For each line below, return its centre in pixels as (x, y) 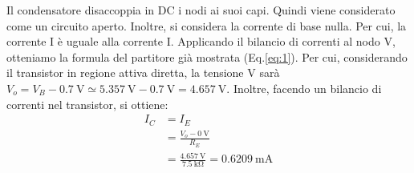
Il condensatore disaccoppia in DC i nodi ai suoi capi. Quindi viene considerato (201, 10)
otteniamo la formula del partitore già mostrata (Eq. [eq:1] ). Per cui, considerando (207, 56)
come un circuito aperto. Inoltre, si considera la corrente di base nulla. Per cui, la (207, 25)
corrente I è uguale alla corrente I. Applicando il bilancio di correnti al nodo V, (201, 41)
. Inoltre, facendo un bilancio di (304, 88)
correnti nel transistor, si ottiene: (87, 104)
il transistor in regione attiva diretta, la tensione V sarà (143, 72)
